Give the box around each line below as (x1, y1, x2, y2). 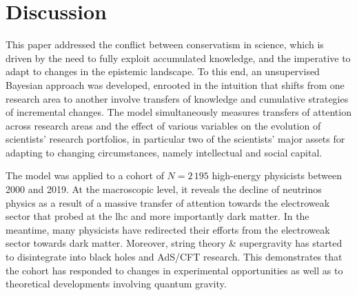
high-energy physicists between (212, 168, 342, 183)
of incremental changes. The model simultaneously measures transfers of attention (6, 105, 351, 119)
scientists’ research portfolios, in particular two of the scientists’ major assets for (6, 132, 345, 146)
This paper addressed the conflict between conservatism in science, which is (6, 37, 324, 52)
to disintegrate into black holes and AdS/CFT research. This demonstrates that (6, 250, 343, 264)
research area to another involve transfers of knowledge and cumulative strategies (6, 91, 349, 105)
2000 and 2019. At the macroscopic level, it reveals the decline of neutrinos (6, 182, 322, 196)
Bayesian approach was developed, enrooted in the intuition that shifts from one (6, 77, 345, 92)
